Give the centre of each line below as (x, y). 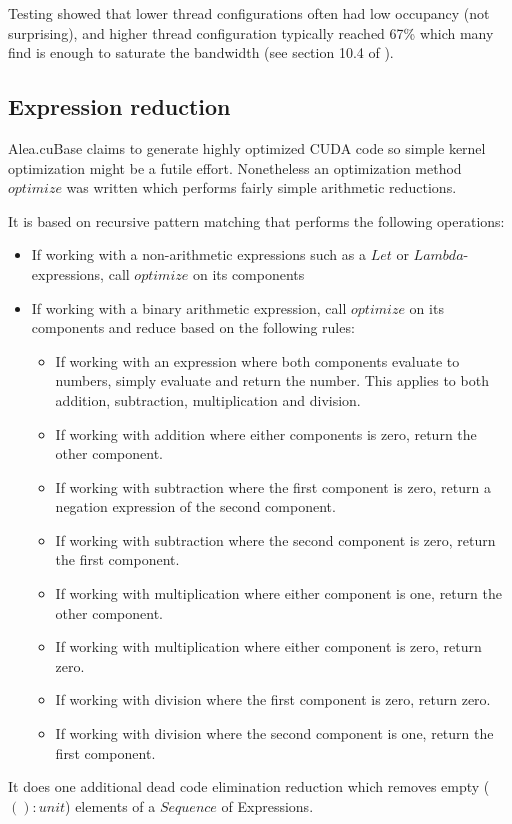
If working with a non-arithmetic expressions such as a (198, 254)
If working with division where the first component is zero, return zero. (273, 699)
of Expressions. (267, 805)
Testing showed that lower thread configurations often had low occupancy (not (249, 13)
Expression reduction (119, 106)
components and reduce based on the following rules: (193, 327)
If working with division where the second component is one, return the (274, 733)
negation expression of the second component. (195, 506)
